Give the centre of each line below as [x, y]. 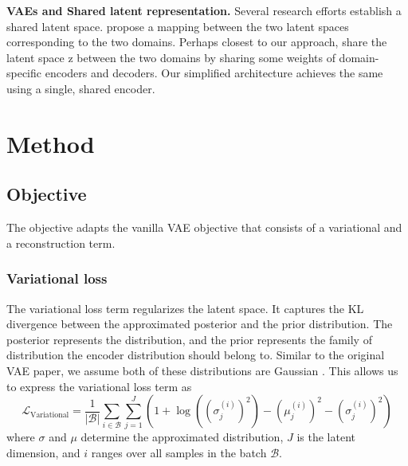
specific [24, 73]
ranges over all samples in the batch [179, 453]
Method [51, 143]
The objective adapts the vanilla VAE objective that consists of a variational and [204, 227]
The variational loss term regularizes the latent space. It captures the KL [185, 308]
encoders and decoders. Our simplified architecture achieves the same [214, 73]
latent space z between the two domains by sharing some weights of [171, 57]
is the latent [326, 437]
